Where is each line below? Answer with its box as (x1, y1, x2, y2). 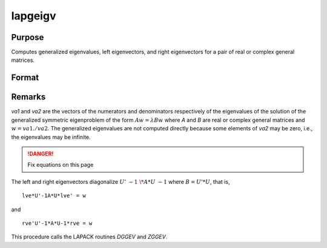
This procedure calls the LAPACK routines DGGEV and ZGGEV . (11, 233, 168, 241)
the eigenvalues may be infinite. (11, 133, 91, 141)
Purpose (11, 32, 44, 42)
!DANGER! (27, 150, 54, 157)
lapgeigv (11, 9, 56, 22)
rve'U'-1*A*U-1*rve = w (22, 220, 93, 227)
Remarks (11, 92, 46, 102)
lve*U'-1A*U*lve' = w (22, 192, 86, 199)
